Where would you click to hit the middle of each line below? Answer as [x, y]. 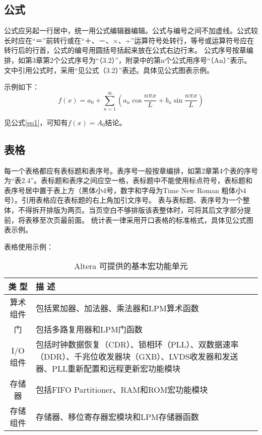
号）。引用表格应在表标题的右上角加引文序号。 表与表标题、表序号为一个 [123, 200]
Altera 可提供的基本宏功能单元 [131, 266]
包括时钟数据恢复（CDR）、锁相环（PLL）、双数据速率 [137, 344]
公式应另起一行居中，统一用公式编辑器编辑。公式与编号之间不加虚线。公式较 [131, 30]
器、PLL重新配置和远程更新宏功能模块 [108, 369]
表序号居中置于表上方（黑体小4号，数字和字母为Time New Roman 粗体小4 [125, 190]
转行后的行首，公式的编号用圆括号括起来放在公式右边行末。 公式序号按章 [125, 50]
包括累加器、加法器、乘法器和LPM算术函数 [117, 308]
